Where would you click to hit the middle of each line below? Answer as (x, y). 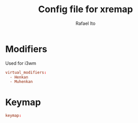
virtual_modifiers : (26, 72)
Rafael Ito (86, 23)
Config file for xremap (86, 9)
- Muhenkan (21, 82)
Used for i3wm (21, 63)
